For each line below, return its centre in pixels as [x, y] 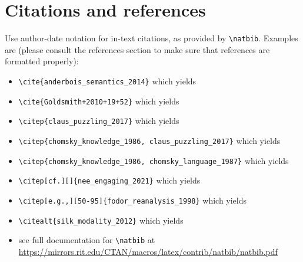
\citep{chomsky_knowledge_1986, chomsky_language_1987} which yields [154, 160]
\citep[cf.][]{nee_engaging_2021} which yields [109, 180]
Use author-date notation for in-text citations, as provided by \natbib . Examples [151, 38]
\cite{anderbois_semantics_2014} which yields [107, 81]
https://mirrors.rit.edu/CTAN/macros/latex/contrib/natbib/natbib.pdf [148, 251]
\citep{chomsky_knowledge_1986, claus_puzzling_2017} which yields [149, 140]
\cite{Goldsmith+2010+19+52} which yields [99, 101]
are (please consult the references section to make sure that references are [137, 49]
